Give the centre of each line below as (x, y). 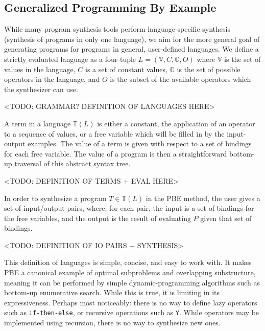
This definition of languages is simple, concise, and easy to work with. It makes (128, 262)
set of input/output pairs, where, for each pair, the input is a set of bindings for (129, 208)
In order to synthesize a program (55, 198)
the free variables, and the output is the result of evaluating (98, 218)
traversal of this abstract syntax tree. (73, 163)
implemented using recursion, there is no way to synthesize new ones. (112, 323)
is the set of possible (209, 69)
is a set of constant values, (126, 69)
